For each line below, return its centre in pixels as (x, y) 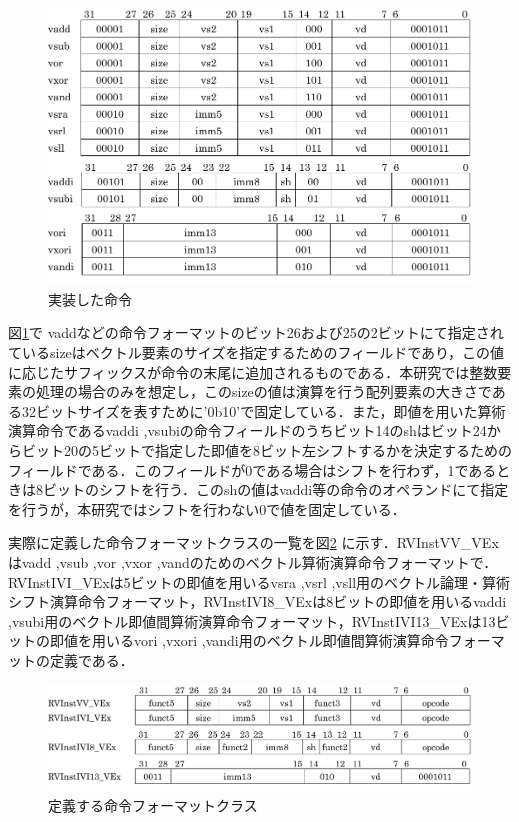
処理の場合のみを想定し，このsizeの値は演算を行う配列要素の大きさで (263, 391)
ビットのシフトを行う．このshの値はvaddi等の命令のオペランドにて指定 (275, 489)
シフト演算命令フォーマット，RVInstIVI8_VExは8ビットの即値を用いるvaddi (257, 601)
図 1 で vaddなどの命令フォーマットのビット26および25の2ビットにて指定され (256, 332)
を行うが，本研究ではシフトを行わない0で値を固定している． (207, 508)
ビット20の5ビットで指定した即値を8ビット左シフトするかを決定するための (266, 450)
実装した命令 (90, 298)
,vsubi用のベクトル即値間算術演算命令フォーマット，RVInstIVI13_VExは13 (252, 620)
